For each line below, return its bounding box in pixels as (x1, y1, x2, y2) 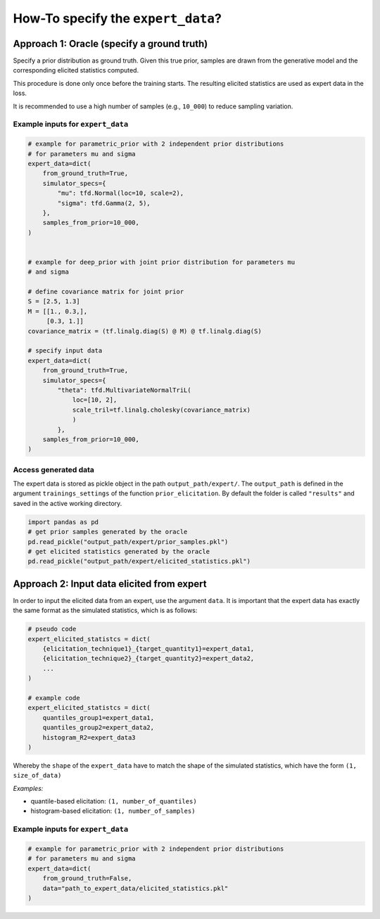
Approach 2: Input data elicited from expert (13, 578, 207, 590)
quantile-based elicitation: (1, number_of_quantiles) (30, 797, 197, 806)
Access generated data (13, 464, 95, 474)
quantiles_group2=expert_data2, (42, 723, 155, 732)
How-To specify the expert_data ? (13, 11, 222, 26)
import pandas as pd (27, 518, 99, 526)
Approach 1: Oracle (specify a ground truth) (13, 37, 208, 49)
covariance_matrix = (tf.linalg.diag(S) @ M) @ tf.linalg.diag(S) (27, 327, 262, 335)
